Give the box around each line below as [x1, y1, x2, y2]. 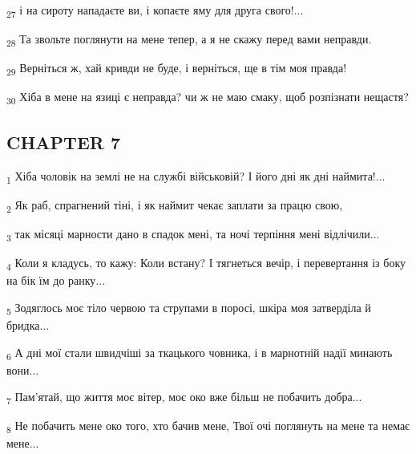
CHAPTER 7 [6, 129, 121, 154]
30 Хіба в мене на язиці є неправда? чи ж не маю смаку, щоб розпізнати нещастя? [6, 88, 409, 107]
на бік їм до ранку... [6, 272, 106, 289]
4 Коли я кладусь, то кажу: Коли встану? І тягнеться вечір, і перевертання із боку [6, 254, 406, 273]
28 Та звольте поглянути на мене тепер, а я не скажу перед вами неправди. [6, 30, 372, 49]
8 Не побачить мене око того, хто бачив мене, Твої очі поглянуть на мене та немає [6, 417, 410, 436]
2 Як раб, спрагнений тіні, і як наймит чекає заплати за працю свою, [6, 196, 343, 215]
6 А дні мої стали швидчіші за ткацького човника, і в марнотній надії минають [6, 343, 393, 363]
